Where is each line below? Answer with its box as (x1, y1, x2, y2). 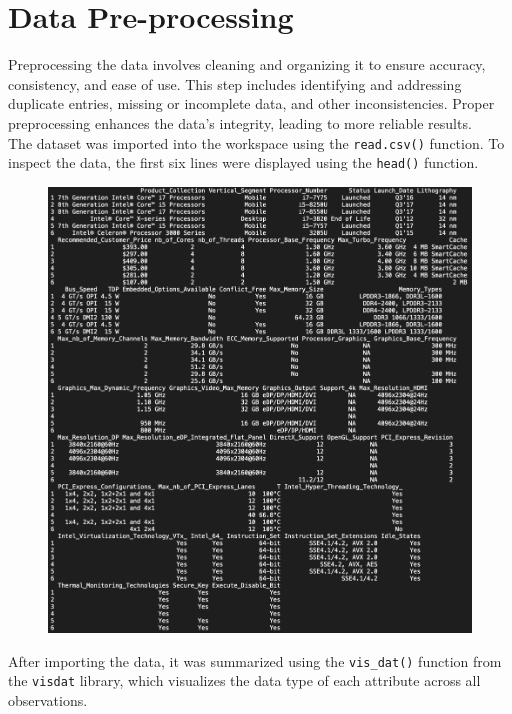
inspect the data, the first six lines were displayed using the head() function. (8, 152, 479, 173)
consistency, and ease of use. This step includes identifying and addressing (8, 73, 462, 94)
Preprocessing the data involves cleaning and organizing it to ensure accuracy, (8, 54, 486, 75)
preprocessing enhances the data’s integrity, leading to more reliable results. (8, 112, 472, 133)
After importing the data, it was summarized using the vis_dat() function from (8, 650, 502, 671)
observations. (8, 689, 88, 710)
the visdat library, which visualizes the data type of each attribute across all (8, 670, 481, 691)
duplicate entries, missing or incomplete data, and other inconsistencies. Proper (8, 93, 495, 114)
